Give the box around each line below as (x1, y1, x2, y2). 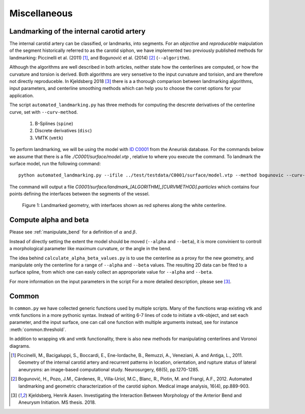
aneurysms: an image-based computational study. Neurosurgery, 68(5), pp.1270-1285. (18, 366, 200, 372)
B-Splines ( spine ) (35, 120, 74, 127)
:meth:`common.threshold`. (9, 326, 67, 333)
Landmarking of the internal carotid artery (9, 27, 146, 36)
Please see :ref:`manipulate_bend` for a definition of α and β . (9, 229, 137, 235)
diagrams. (9, 343, 30, 349)
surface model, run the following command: (9, 160, 101, 166)
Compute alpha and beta (9, 216, 89, 224)
